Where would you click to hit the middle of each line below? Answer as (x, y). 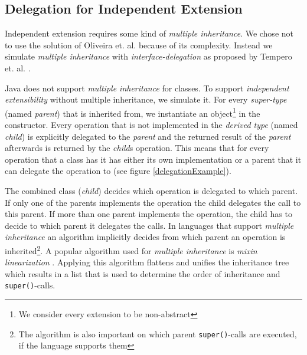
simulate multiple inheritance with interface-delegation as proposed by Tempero (148, 56)
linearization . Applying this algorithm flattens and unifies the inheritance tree (147, 262)
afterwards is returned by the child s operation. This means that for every (137, 148)
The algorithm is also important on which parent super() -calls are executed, (158, 333)
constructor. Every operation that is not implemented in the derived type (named (151, 125)
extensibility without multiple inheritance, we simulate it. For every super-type (146, 99)
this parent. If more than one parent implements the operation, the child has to (148, 214)
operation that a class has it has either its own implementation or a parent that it (153, 159)
